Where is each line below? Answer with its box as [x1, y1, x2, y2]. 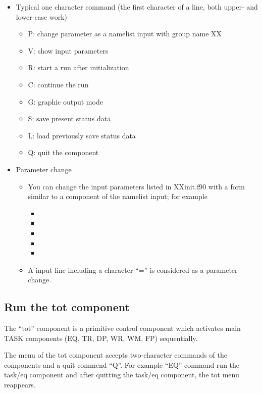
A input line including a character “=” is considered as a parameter [28, 264, 238, 275]
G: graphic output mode [28, 96, 103, 107]
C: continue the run [28, 79, 89, 89]
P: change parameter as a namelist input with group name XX [28, 28, 222, 39]
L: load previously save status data [28, 130, 136, 140]
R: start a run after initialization [28, 62, 129, 73]
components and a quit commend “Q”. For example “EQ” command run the [4, 359, 240, 370]
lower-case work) [16, 11, 68, 22]
